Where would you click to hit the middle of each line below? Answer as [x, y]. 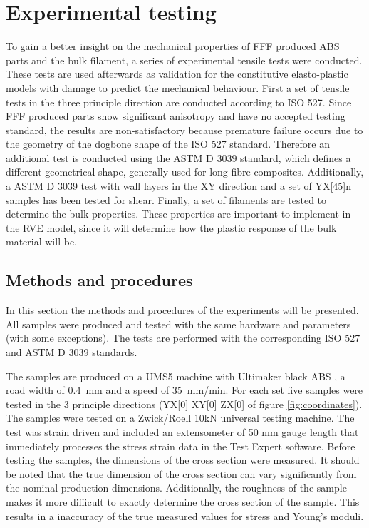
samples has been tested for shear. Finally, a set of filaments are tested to [166, 199]
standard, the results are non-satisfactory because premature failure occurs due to [184, 130]
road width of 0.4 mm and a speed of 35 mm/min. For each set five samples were [184, 390]
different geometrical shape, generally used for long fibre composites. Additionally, [185, 172]
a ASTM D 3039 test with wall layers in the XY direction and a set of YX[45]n [179, 186]
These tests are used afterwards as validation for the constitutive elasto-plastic [177, 74]
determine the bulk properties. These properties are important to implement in [178, 214]
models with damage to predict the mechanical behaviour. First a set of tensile [178, 87]
